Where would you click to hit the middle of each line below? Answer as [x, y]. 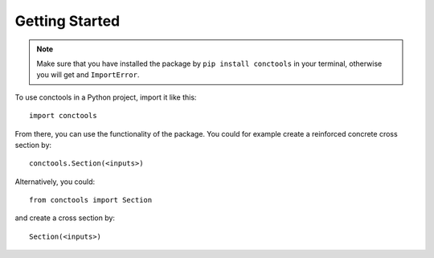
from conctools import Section [91, 200]
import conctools [63, 116]
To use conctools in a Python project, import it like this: [106, 97]
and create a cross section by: [65, 218]
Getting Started [68, 21]
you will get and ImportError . [88, 75]
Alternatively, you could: [55, 182]
